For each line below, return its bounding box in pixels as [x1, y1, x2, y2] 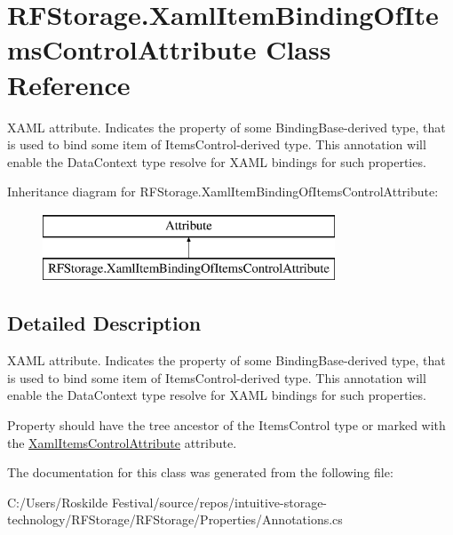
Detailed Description [7, 309, 202, 337]
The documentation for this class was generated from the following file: [7, 463, 393, 482]
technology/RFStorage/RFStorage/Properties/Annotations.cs [7, 510, 343, 529]
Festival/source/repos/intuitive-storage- [111, 492, 328, 511]
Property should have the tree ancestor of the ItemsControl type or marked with [7, 416, 446, 435]
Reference [7, 66, 131, 102]
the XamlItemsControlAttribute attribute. [7, 433, 237, 451]
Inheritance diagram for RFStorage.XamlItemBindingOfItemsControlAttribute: [7, 182, 439, 201]
